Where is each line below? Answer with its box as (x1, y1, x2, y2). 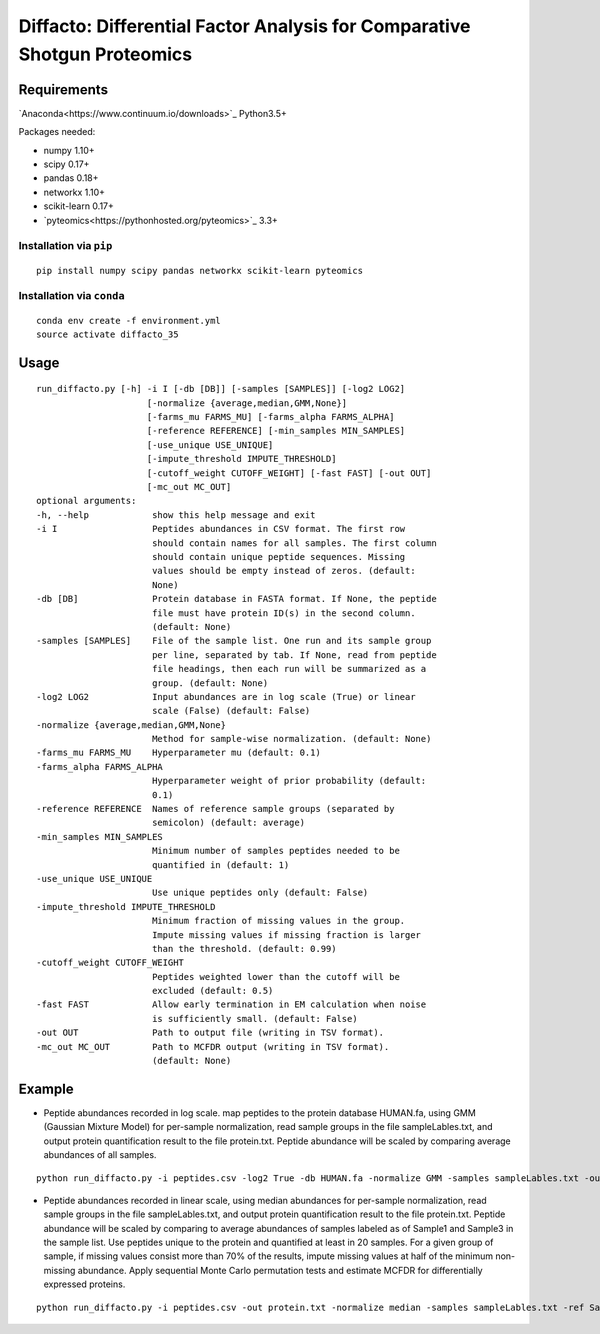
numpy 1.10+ (43, 144, 95, 156)
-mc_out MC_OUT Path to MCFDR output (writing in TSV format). (36, 1041, 390, 1052)
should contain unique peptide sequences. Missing (151, 551, 406, 562)
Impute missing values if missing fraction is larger (151, 929, 422, 940)
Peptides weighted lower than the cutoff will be (151, 971, 400, 982)
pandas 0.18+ (43, 172, 99, 184)
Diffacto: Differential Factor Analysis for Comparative (18, 15, 471, 37)
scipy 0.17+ (43, 158, 90, 170)
